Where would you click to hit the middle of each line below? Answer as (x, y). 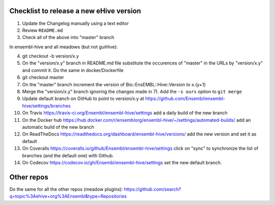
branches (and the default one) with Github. (68, 155)
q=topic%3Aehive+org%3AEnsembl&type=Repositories (68, 196)
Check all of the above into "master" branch (68, 38)
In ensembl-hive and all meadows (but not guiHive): (64, 47)
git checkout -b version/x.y (50, 56)
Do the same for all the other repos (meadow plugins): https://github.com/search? (95, 189)
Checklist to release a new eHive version (75, 11)
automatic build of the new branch (58, 127)
